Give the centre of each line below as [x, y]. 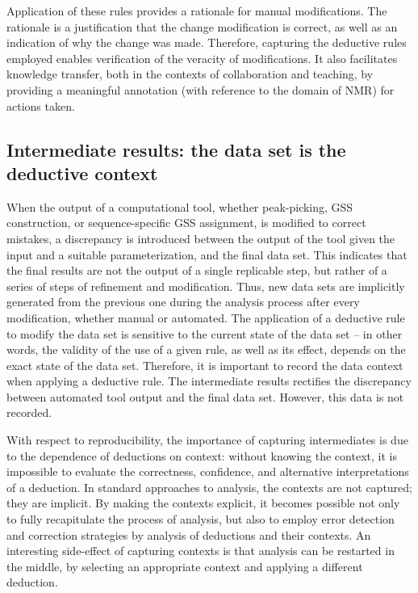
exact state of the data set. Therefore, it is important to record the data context [205, 365]
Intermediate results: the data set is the [176, 149]
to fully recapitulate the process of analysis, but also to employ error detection [201, 519]
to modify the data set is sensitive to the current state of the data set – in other [205, 333]
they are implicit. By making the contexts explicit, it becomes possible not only [203, 503]
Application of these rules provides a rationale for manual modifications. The [197, 11]
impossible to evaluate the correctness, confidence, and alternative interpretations [208, 471]
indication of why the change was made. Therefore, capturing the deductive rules [207, 42]
